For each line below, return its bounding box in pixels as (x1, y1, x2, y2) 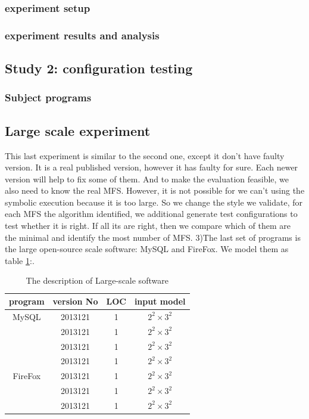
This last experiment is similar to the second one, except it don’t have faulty (5, 149, 285, 162)
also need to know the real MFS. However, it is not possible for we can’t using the (5, 184, 305, 197)
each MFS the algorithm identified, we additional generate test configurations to (5, 207, 298, 220)
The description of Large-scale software (26, 274, 168, 287)
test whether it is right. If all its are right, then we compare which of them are (5, 219, 291, 232)
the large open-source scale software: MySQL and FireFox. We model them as (5, 243, 289, 255)
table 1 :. (5, 254, 35, 266)
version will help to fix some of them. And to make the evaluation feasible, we (5, 172, 289, 185)
